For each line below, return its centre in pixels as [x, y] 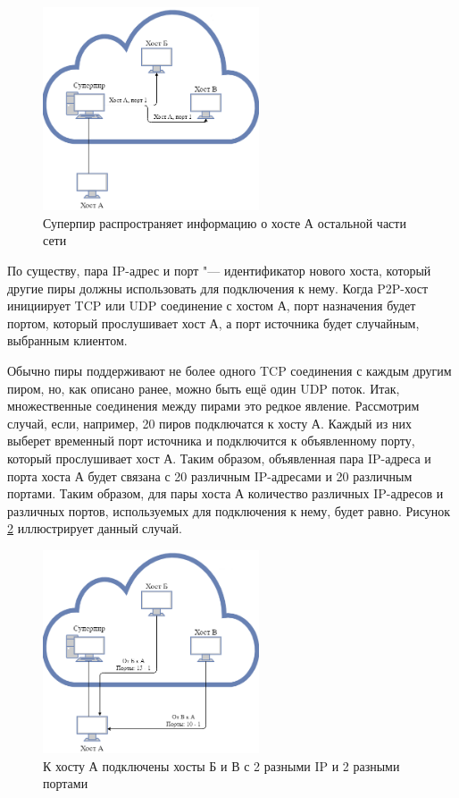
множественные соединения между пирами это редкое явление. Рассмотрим [213, 406]
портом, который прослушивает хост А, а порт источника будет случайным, [213, 323]
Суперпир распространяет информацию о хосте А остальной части [225, 222]
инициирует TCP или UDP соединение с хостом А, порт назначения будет [212, 306]
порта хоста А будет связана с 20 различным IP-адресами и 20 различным [210, 475]
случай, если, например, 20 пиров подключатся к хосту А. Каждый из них [209, 423]
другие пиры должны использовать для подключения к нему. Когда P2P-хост [218, 288]
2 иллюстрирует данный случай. [95, 528]
